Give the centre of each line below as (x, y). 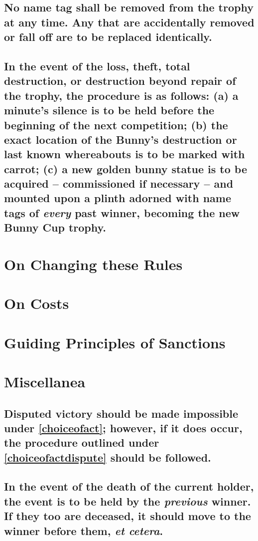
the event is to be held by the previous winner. (128, 501)
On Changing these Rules (93, 264)
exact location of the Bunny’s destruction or (121, 139)
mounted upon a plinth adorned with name (118, 198)
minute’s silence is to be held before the (109, 110)
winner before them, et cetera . (84, 530)
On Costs (37, 303)
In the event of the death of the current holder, (129, 486)
